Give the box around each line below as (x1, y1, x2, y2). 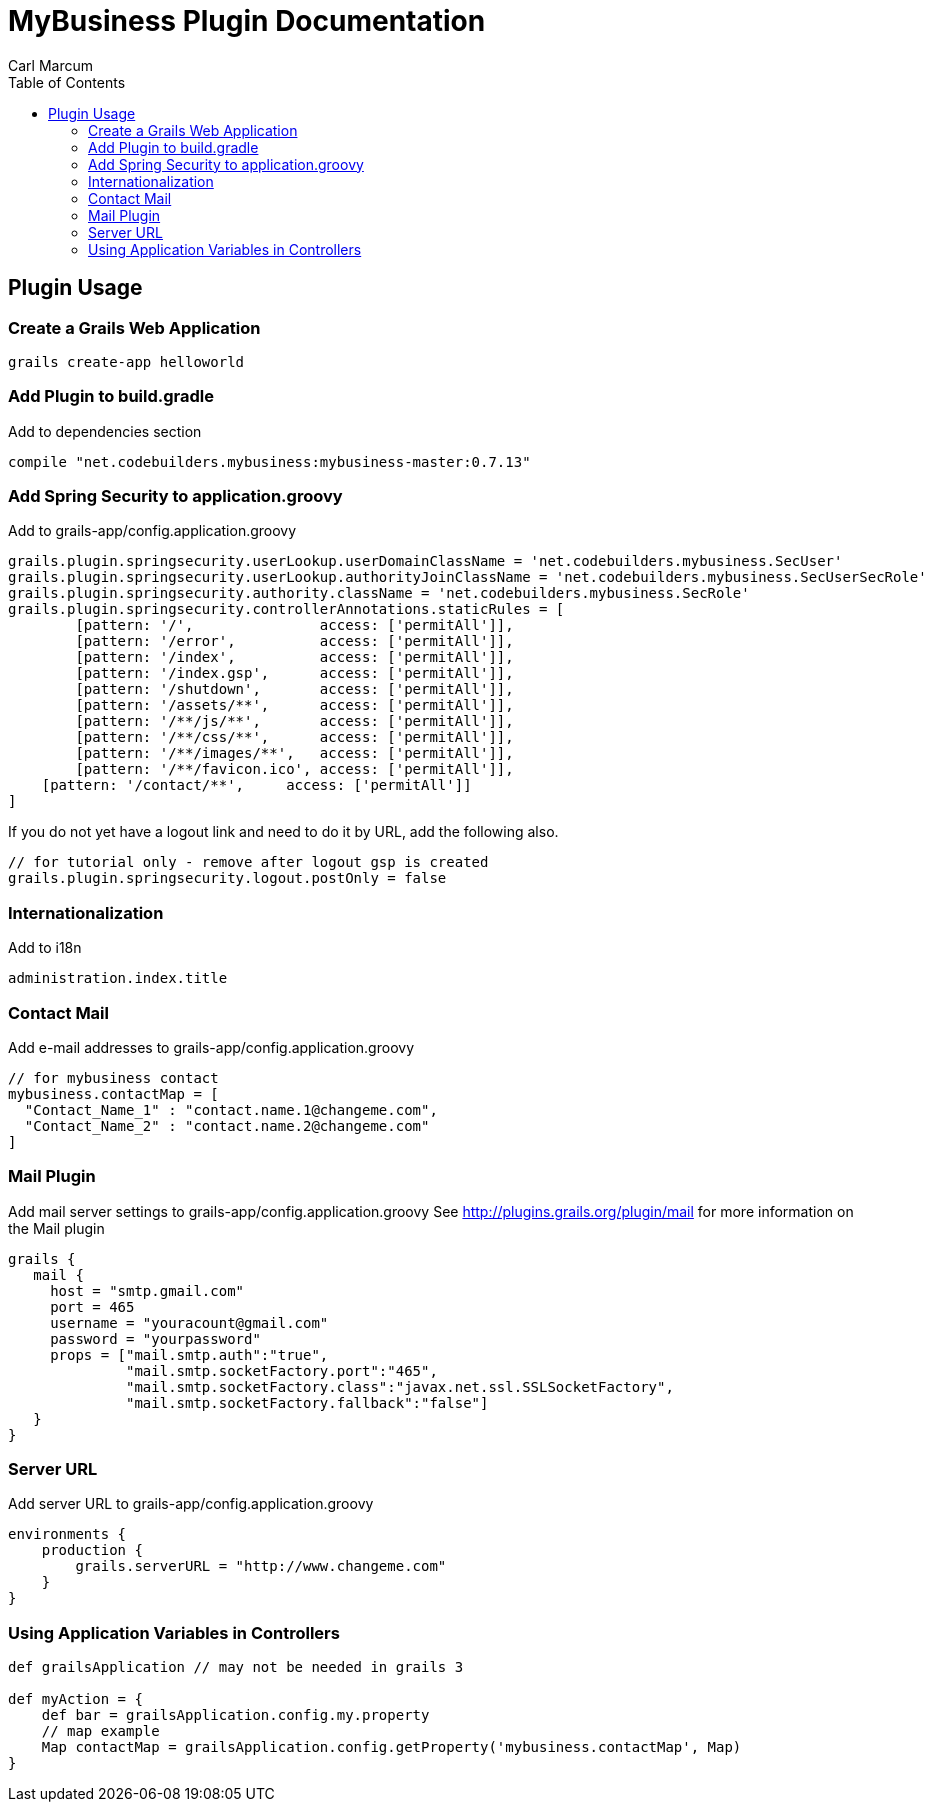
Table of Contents (8, 73, 126, 91)
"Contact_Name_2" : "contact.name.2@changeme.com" (24, 1117, 430, 1134)
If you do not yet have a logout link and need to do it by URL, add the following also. (8, 823, 559, 841)
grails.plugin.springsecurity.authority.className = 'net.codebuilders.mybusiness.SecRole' (8, 585, 750, 602)
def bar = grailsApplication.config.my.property (41, 1707, 430, 1724)
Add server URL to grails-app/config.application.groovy (8, 1495, 374, 1513)
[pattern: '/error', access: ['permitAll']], (75, 633, 514, 650)
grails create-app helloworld (8, 353, 245, 370)
